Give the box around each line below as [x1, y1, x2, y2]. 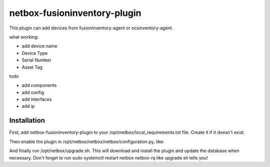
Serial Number [21, 57, 52, 63]
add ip [21, 103, 35, 109]
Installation [9, 116, 45, 125]
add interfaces [21, 96, 52, 102]
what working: [9, 34, 39, 40]
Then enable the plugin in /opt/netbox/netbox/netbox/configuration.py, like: [9, 139, 164, 145]
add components [21, 82, 57, 88]
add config [21, 89, 44, 95]
